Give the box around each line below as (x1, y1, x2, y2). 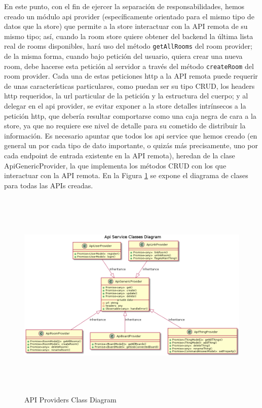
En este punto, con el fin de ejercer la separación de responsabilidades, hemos (4, 1, 245, 11)
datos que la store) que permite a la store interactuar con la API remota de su (4, 21, 248, 31)
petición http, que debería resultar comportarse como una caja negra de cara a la (4, 110, 256, 121)
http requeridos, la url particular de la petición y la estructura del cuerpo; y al (4, 90, 248, 101)
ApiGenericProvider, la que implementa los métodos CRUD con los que (4, 160, 227, 171)
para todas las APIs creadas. (4, 180, 93, 190)
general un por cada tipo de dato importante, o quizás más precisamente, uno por (4, 140, 258, 151)
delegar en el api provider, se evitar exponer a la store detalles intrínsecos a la (4, 100, 246, 111)
